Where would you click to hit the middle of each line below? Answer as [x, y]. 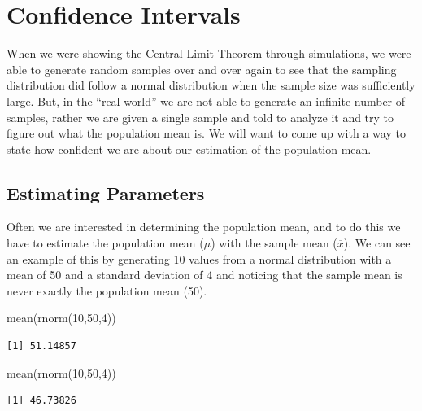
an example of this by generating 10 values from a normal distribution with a [199, 258]
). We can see [377, 243]
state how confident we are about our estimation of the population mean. [189, 149]
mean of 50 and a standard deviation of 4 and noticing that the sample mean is [204, 275]
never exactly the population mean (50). [107, 290]
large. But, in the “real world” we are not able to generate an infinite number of [206, 101]
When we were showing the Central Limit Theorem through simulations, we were [209, 53]
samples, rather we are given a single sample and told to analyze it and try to [200, 117]
